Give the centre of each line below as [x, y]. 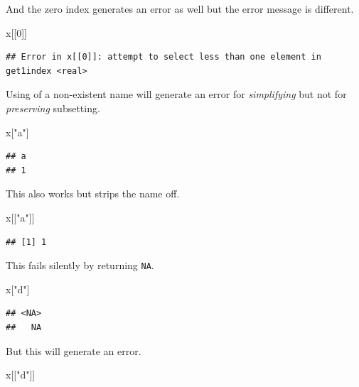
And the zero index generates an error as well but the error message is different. [180, 9]
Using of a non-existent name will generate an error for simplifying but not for [176, 94]
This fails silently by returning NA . [80, 265]
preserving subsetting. [53, 108]
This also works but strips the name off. [93, 193]
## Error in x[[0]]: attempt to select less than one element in [164, 57]
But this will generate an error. [74, 350]
